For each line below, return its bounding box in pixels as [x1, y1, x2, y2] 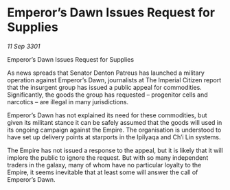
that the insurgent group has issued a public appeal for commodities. [7, 83, 203, 91]
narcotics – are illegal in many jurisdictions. [7, 97, 129, 106]
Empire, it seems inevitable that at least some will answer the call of [7, 168, 198, 176]
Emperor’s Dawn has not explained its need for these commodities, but [7, 111, 207, 119]
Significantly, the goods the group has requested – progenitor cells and [7, 91, 208, 99]
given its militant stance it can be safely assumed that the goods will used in [7, 118, 222, 126]
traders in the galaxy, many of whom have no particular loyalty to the [7, 161, 202, 169]
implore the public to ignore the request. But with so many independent [7, 153, 209, 162]
